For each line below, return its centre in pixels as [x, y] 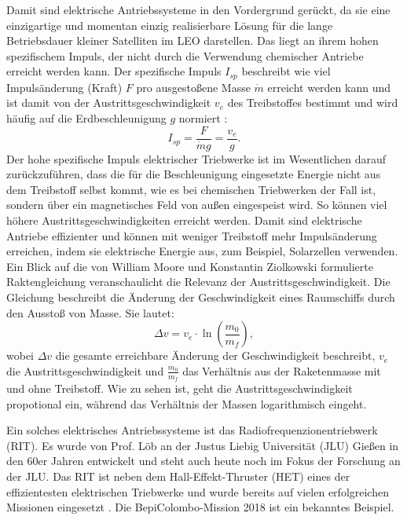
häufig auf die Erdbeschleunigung [86, 118]
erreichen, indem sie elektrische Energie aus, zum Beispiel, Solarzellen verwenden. [202, 251]
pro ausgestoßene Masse [193, 87]
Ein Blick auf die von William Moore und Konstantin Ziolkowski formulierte [190, 266]
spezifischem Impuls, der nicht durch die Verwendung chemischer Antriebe [185, 55]
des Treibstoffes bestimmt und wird [313, 103]
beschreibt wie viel [286, 71]
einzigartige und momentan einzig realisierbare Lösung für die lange [170, 25]
